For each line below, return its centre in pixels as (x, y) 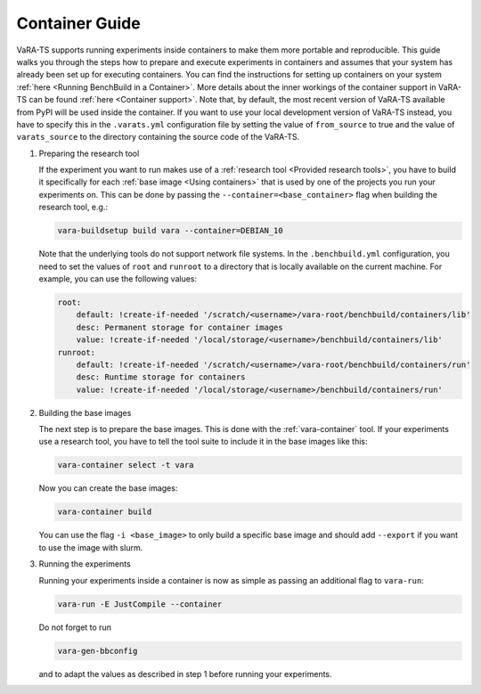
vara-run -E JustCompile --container (140, 604)
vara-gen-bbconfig (98, 651)
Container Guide (79, 23)
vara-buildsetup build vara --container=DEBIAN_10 (171, 231)
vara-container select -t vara (126, 465)
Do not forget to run (75, 627)
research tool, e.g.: (73, 207)
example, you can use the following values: (118, 278)
